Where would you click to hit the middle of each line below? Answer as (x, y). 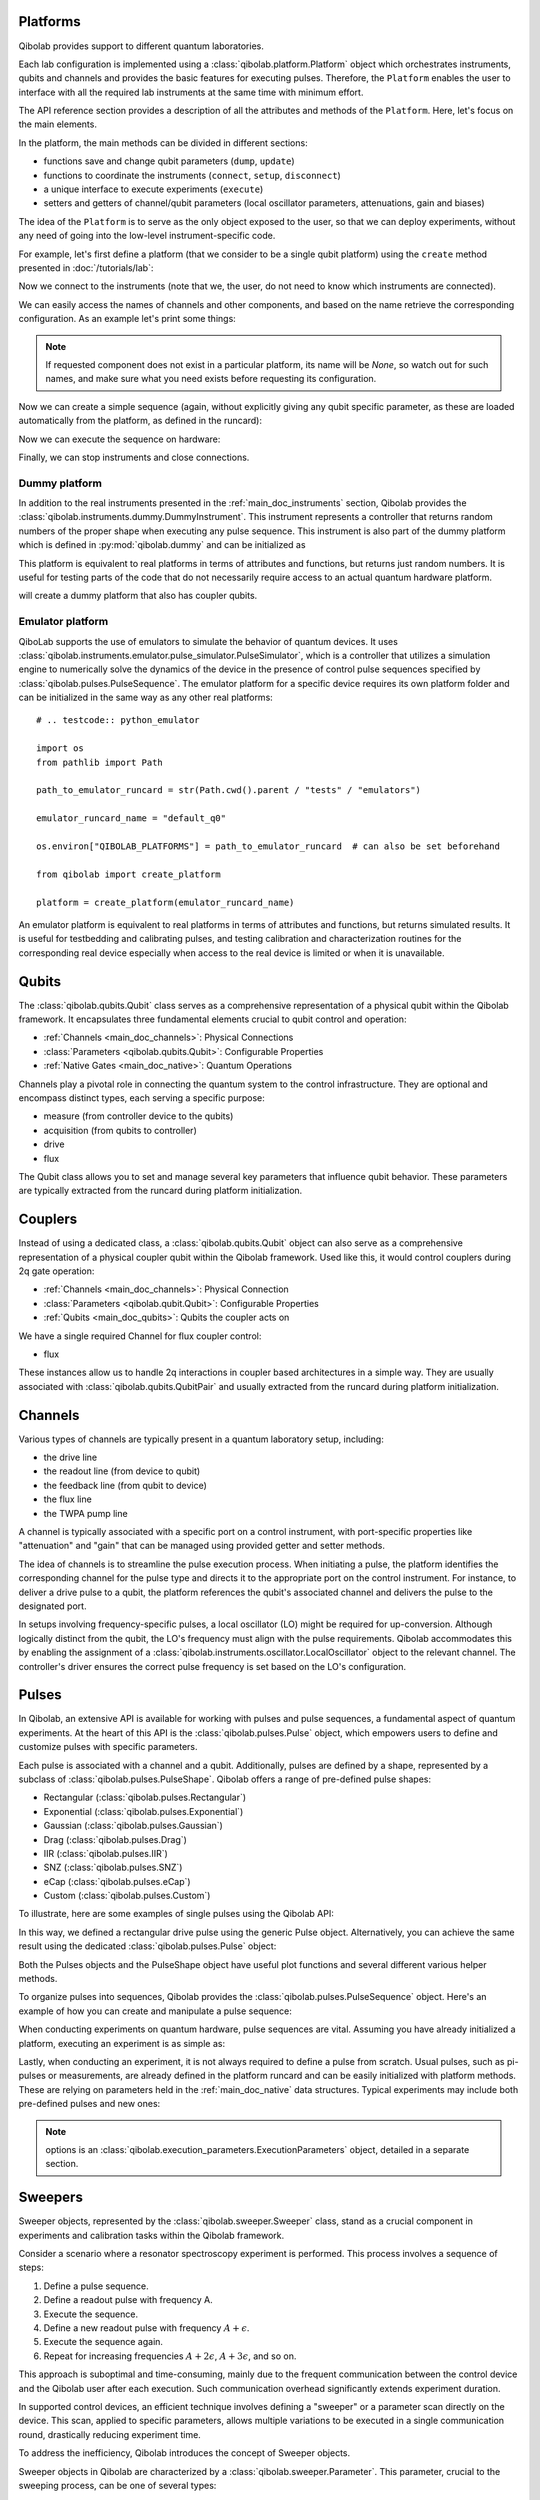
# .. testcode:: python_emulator (118, 720)
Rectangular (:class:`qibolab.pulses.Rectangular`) (145, 1797)
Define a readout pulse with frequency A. (128, 2300)
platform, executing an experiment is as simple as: (121, 2043)
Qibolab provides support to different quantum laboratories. (141, 46)
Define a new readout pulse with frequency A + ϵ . (146, 2327)
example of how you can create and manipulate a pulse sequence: (155, 2011)
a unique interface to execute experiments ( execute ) (153, 189)
